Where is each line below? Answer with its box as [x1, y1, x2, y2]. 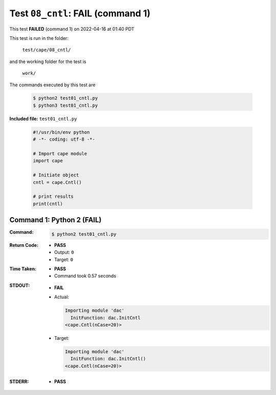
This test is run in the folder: [9, 35, 69, 41]
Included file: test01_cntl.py [9, 115, 77, 122]
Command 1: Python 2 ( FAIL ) [9, 216, 102, 224]
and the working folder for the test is [9, 58, 86, 64]
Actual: [54, 294, 69, 300]
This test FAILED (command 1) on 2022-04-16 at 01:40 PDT [9, 26, 135, 32]
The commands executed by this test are [9, 82, 96, 88]
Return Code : [9, 242, 38, 248]
